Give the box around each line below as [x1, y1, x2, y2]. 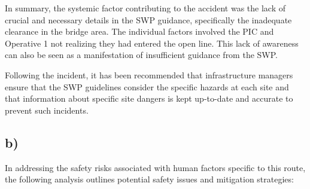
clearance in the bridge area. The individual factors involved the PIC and [5, 25, 274, 38]
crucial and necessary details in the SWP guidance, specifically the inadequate [5, 13, 292, 26]
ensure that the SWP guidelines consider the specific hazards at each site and [5, 80, 289, 93]
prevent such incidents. [5, 103, 89, 116]
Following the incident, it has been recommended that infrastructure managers [5, 68, 293, 81]
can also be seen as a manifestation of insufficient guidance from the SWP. [5, 48, 278, 61]
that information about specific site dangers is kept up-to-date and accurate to [5, 92, 293, 105]
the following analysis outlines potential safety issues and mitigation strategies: [5, 173, 294, 185]
